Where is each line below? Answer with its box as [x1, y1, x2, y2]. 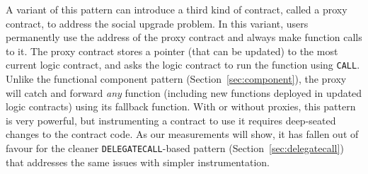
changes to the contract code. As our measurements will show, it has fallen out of [6, 127, 359, 141]
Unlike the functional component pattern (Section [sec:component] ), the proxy [6, 71, 347, 86]
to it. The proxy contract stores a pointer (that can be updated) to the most [6, 43, 338, 58]
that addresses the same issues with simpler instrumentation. [6, 154, 270, 169]
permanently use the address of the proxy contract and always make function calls [6, 30, 362, 45]
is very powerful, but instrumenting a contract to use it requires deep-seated [6, 112, 336, 127]
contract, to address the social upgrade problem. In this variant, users [6, 16, 309, 30]
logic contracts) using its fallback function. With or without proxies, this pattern [6, 99, 356, 114]
